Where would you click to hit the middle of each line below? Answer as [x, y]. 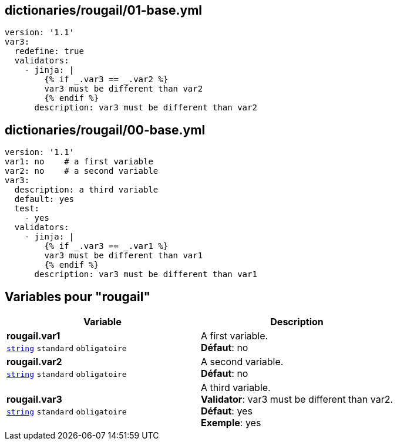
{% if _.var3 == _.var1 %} [106, 246]
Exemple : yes [231, 423]
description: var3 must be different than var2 [146, 108]
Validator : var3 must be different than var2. [297, 400]
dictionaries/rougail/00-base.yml [105, 130]
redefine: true [49, 51]
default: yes [44, 199]
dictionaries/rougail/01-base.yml [104, 10]
